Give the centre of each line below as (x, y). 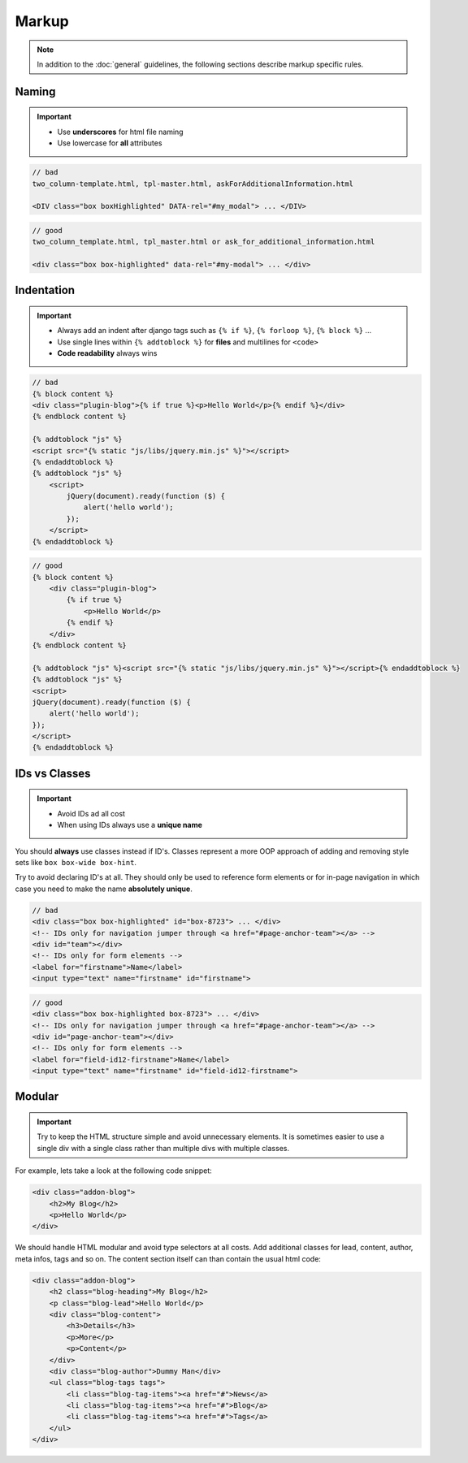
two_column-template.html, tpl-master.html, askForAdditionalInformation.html (193, 184)
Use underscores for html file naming (120, 132)
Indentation (45, 290)
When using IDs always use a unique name (130, 825)
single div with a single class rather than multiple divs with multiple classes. (163, 1148)
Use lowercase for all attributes (110, 143)
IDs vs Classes (53, 773)
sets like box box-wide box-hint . (76, 863)
